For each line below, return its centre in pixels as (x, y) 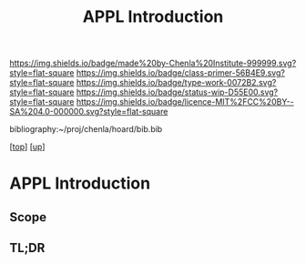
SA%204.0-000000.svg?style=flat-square (89, 112)
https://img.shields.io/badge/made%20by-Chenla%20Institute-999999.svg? (153, 63)
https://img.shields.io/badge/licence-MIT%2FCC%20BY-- (185, 102)
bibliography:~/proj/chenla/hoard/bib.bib (86, 129)
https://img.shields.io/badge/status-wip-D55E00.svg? (177, 92)
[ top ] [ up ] (27, 147)
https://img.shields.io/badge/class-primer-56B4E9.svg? (180, 73)
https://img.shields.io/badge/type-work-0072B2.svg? (176, 83)
